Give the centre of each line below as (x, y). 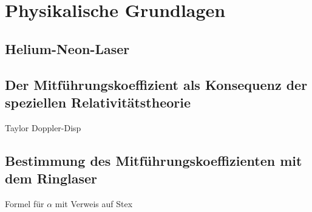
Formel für (25, 203)
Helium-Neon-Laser (67, 48)
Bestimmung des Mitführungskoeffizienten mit (154, 160)
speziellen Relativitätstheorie (98, 102)
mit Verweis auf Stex (94, 203)
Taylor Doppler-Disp (43, 127)
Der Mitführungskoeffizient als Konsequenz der (156, 84)
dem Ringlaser (51, 178)
